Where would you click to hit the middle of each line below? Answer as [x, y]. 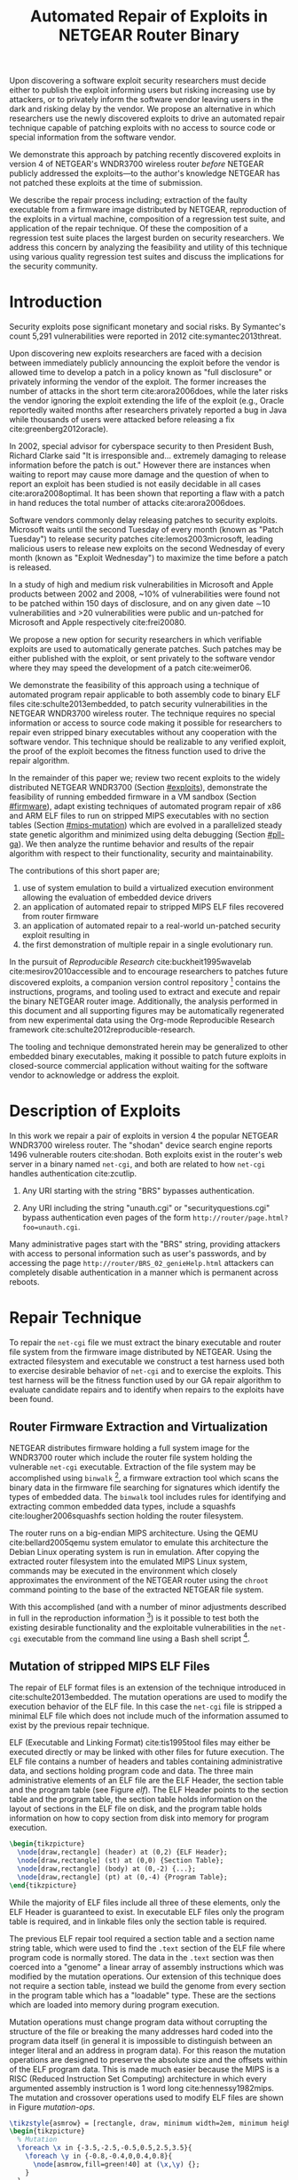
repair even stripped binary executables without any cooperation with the [143, 733]
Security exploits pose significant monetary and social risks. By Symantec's [148, 327]
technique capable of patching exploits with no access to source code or [142, 128]
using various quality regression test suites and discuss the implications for [147, 257]
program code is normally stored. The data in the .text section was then [142, 1957]
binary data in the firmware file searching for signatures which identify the [145, 1487]
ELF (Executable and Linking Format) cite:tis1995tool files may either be [140, 1743]
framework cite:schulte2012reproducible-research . [102, 1030]
